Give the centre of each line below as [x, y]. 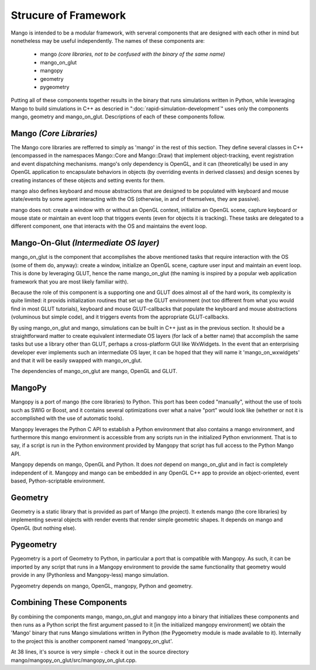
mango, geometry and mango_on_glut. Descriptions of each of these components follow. [118, 117]
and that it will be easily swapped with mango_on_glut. [77, 361]
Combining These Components [69, 602]
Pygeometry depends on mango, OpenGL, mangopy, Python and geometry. [102, 586]
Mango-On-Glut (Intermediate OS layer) [85, 243]
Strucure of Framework [68, 15]
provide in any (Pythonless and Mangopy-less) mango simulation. [90, 575]
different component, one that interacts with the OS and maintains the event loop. [109, 226]
